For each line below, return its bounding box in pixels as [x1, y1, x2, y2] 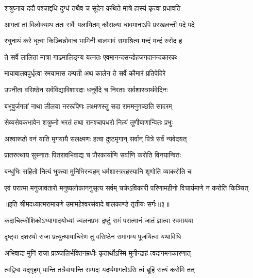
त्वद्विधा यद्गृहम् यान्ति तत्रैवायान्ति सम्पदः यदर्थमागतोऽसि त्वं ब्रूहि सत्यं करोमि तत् [4, 264, 195, 274]
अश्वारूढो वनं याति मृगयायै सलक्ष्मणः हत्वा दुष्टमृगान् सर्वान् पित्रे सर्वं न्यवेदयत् [4, 133, 187, 143]
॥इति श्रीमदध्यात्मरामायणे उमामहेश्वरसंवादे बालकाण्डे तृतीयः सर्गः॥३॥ [4, 199, 169, 209]
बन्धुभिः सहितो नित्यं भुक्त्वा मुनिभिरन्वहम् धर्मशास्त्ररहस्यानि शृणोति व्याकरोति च [4, 166, 192, 176]
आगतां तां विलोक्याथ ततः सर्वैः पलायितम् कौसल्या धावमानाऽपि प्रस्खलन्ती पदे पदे [4, 19, 195, 29]
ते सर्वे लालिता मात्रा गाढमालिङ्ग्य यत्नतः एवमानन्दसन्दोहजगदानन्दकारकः [4, 52, 178, 62]
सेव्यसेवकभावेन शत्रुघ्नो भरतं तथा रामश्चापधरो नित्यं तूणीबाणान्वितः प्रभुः [4, 117, 173, 127]
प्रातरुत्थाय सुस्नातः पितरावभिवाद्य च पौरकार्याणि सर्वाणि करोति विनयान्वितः [4, 150, 181, 160]
